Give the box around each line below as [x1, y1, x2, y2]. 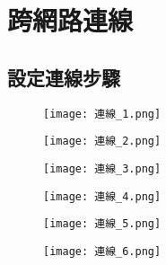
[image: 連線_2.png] [43, 135, 162, 148]
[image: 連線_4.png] [43, 190, 162, 203]
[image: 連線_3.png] [43, 162, 162, 175]
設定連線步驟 [7, 63, 120, 91]
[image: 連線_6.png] [43, 244, 162, 258]
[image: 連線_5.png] [43, 217, 162, 231]
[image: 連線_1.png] [43, 107, 162, 120]
